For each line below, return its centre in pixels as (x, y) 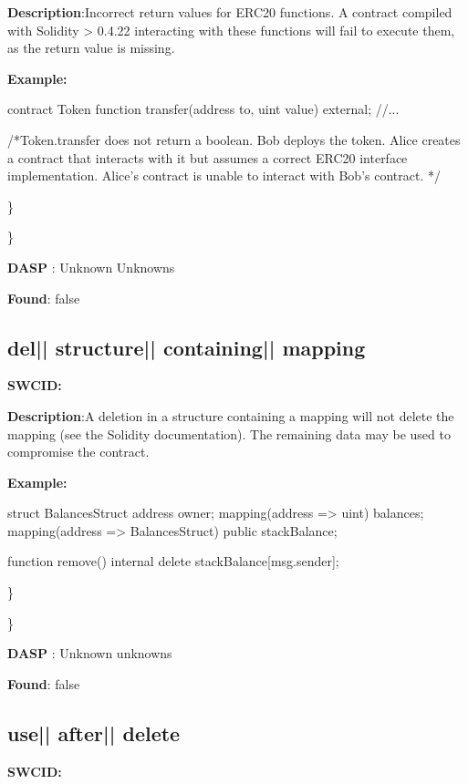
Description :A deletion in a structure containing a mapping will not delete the (231, 415)
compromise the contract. (78, 452)
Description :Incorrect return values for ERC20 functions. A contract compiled (230, 12)
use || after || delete (94, 732)
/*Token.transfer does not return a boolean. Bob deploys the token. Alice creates (234, 139)
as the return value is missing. (91, 48)
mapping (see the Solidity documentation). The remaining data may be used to (229, 433)
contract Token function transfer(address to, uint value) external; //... (203, 109)
